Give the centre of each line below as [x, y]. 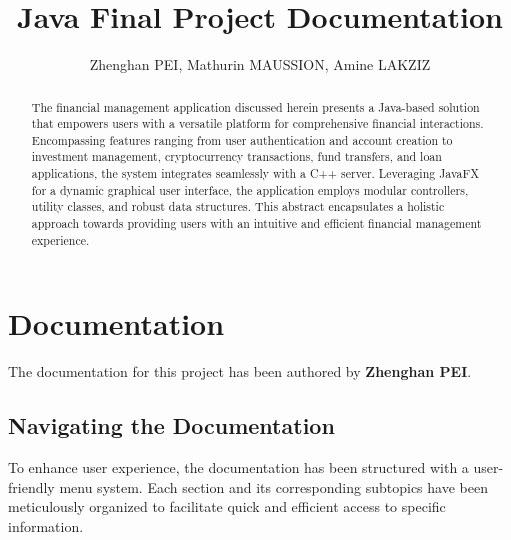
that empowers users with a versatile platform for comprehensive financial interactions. [257, 123]
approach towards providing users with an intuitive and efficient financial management [256, 223]
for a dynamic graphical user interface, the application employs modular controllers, [250, 189]
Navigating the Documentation [171, 425]
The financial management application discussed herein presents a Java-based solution [255, 106]
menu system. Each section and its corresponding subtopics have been [273, 486]
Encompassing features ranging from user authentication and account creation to [242, 139]
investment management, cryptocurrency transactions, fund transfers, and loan [236, 156]
